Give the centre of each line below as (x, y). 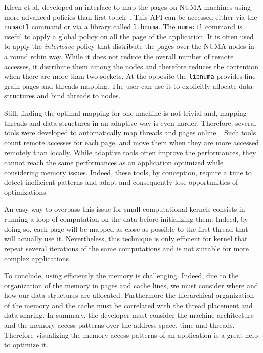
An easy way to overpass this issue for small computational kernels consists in (125, 209)
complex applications (37, 258)
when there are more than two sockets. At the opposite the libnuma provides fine (130, 76)
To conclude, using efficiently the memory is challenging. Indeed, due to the (121, 275)
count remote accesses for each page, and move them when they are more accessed (132, 142)
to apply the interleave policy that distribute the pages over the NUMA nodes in (129, 46)
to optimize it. (26, 345)
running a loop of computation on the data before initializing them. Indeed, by (126, 219)
